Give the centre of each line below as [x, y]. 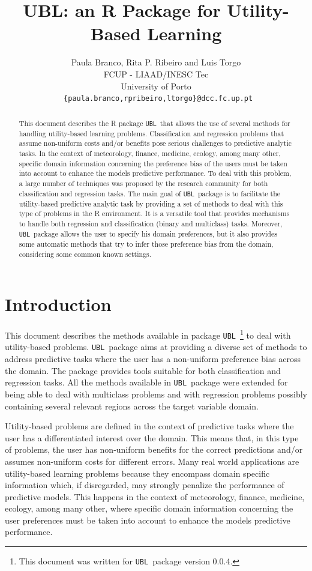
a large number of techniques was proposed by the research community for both [143, 183]
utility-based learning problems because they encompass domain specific [137, 473]
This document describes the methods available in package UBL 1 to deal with [148, 334]
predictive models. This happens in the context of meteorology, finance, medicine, [155, 496]
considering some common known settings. [85, 254]
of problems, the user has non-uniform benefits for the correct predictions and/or [154, 449]
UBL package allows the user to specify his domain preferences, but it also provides [148, 233]
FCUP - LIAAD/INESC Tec [156, 74]
